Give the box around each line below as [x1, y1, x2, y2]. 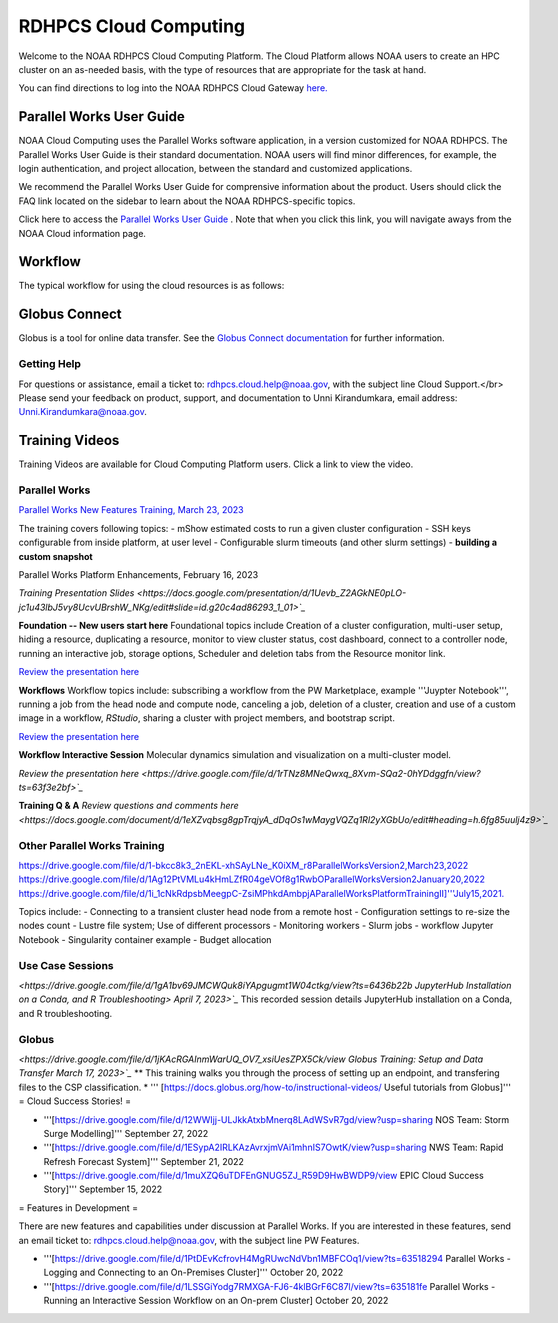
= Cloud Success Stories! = [18, 1095, 132, 1107]
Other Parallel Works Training [18, 838, 165, 852]
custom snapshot [18, 550, 94, 562]
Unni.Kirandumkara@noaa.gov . [18, 406, 147, 418]
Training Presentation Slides [18, 587, 135, 599]
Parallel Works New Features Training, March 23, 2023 [18, 504, 244, 516]
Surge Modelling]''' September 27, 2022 [43, 1127, 209, 1139]
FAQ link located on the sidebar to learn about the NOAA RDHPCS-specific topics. [18, 195, 356, 207]
